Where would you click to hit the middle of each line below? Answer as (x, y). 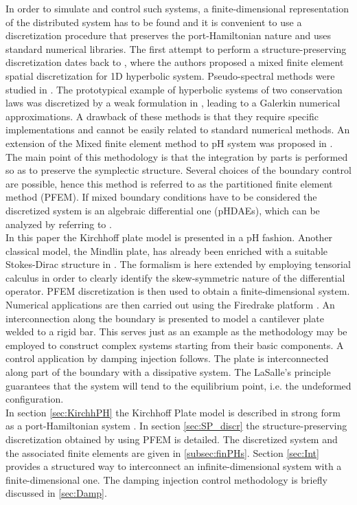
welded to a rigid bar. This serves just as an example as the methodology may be (176, 332)
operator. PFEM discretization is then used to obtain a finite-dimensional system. (178, 291)
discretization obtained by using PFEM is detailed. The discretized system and (172, 439)
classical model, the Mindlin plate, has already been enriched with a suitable (167, 250)
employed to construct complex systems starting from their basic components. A (175, 345)
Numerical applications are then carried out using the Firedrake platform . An (170, 305)
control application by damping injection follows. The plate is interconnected (167, 358)
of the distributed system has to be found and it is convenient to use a (154, 22)
